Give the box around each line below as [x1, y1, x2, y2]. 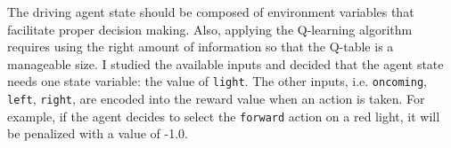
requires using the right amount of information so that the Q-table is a [7, 37, 394, 56]
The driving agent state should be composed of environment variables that [7, 3, 414, 20]
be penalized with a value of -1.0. [7, 124, 188, 143]
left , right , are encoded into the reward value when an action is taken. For [7, 90, 425, 108]
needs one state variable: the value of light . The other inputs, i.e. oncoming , [7, 72, 427, 90]
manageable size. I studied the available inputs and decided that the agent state [7, 54, 444, 73]
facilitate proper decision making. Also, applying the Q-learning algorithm [7, 19, 413, 38]
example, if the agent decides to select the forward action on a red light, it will [7, 106, 440, 125]
